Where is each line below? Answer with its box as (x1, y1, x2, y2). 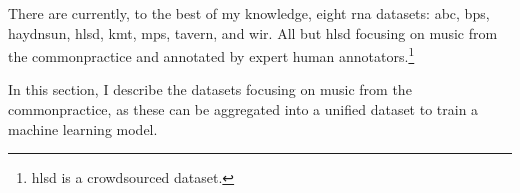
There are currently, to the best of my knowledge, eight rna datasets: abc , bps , (8, 3, 490, 23)
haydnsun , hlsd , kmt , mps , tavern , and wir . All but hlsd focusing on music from (8, 22, 498, 43)
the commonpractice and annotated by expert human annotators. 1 (8, 43, 415, 66)
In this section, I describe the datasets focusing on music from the (8, 79, 412, 100)
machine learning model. (8, 118, 158, 139)
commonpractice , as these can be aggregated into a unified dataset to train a (8, 99, 479, 120)
